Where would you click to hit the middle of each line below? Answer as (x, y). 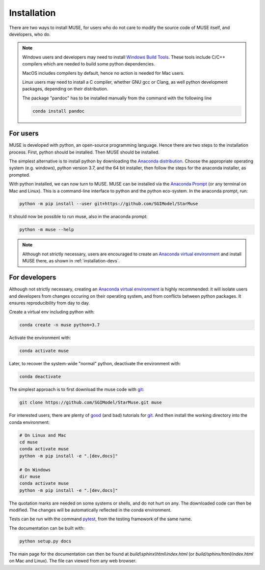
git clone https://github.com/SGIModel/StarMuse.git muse (91, 403)
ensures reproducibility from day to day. (50, 303)
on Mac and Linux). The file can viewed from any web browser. (73, 561)
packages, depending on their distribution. (65, 89)
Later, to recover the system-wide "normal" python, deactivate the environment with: (95, 364)
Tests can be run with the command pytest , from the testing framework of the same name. (101, 519)
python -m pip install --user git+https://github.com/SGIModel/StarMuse (109, 204)
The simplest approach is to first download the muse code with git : (77, 389)
